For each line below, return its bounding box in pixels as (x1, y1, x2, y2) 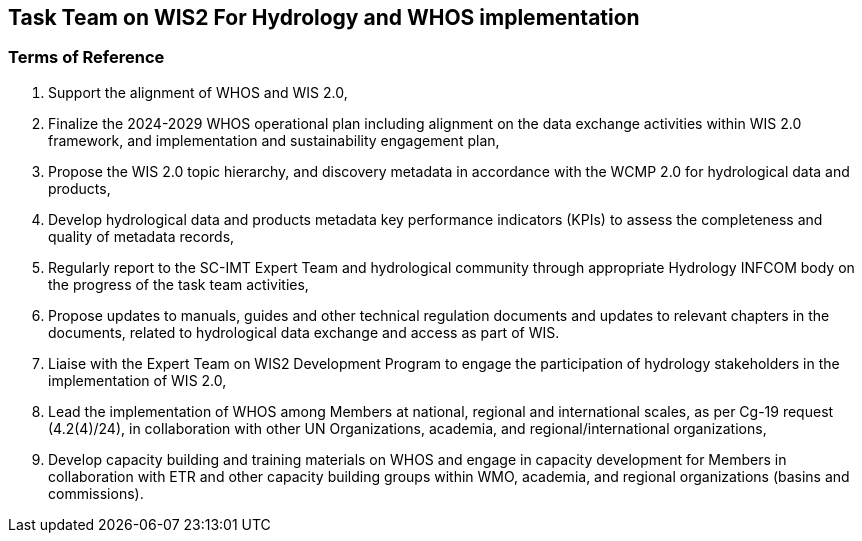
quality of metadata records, (48, 227, 235, 245)
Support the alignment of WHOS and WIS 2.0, (48, 83, 348, 101)
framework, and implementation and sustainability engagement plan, (48, 131, 500, 149)
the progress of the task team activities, (48, 275, 309, 293)
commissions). (48, 484, 144, 502)
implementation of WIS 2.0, (48, 371, 227, 389)
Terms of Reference (8, 47, 165, 68)
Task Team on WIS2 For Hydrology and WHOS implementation (8, 5, 640, 30)
